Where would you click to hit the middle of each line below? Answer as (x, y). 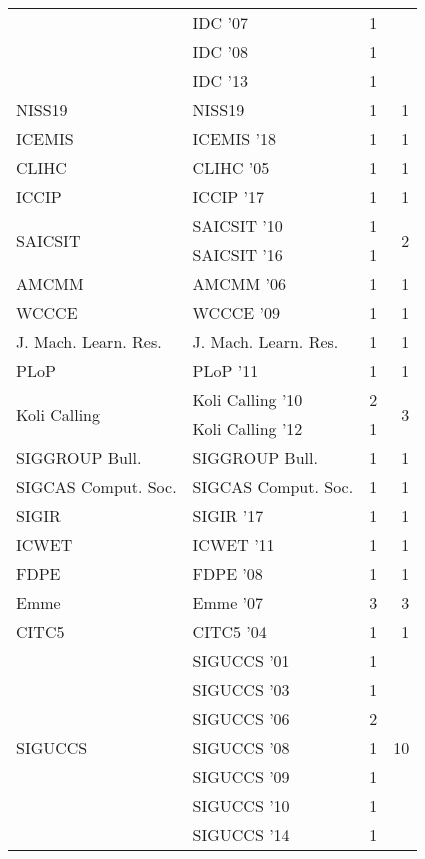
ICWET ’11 (233, 544)
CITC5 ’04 (229, 631)
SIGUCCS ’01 (241, 660)
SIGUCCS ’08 (241, 747)
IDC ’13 (220, 80)
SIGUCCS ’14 (241, 834)
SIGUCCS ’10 (241, 805)
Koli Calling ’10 (247, 399)
